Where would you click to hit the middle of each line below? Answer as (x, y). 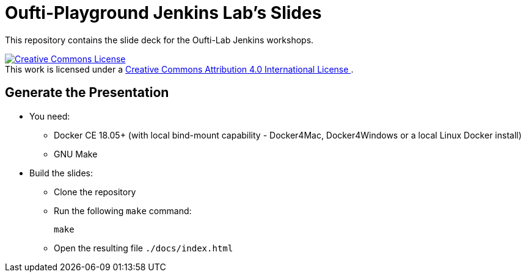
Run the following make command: (123, 210)
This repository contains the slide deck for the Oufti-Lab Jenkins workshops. (159, 40)
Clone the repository (95, 192)
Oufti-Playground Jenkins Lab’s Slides (163, 13)
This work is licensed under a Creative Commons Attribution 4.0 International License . (179, 69)
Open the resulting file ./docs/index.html (144, 248)
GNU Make (76, 154)
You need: (50, 116)
